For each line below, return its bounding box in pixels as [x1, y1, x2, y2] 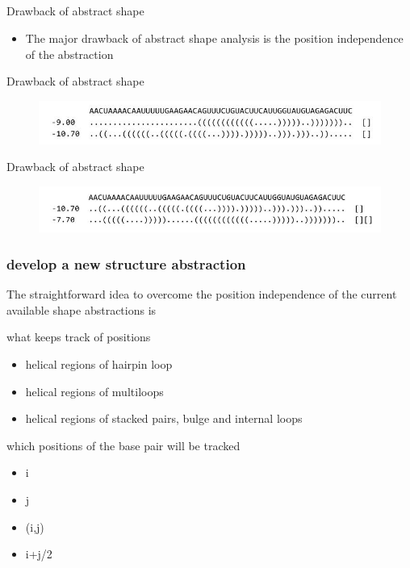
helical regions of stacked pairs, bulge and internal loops [25, 410, 303, 427]
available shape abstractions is [6, 301, 157, 318]
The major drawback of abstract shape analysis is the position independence [25, 29, 404, 46]
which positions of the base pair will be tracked [6, 436, 241, 453]
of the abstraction [25, 45, 114, 62]
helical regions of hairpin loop [25, 356, 173, 373]
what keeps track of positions [6, 328, 151, 345]
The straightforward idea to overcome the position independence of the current [6, 286, 397, 303]
